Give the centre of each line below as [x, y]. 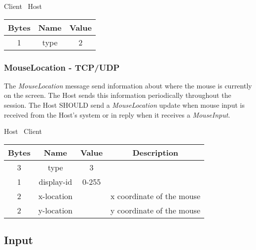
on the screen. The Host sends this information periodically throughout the [118, 95]
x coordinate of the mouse [155, 196]
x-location [55, 196]
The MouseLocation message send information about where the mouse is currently [128, 85]
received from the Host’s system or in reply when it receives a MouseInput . [117, 114]
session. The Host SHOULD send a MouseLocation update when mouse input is [124, 105]
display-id [55, 181]
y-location [55, 210]
